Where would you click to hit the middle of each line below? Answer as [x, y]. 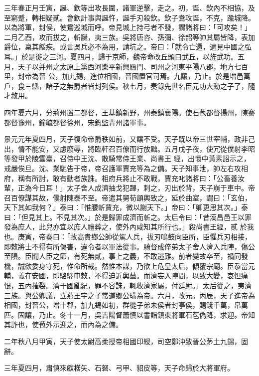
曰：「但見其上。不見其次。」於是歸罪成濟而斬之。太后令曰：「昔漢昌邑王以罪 [128, 217]
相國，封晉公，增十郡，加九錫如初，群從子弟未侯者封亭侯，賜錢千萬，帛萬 [126, 305]
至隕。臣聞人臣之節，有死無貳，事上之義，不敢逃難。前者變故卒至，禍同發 [126, 256]
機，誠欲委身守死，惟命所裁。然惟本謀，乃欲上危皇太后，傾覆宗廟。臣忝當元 [129, 266]
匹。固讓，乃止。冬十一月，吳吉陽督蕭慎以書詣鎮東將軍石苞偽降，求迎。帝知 [129, 314]
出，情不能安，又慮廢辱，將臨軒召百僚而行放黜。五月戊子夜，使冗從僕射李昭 [129, 148]
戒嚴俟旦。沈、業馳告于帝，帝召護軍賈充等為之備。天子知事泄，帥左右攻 [123, 168]
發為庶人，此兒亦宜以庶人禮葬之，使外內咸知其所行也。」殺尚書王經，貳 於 [126, 227]
